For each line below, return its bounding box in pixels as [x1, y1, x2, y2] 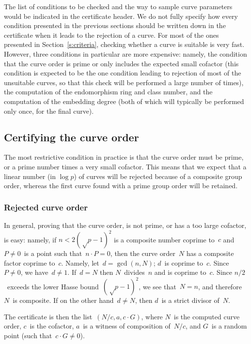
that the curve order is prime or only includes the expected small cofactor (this [4, 58, 239, 68]
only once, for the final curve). [4, 105, 94, 116]
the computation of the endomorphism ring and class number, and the [4, 87, 213, 97]
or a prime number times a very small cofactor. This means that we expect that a [4, 161, 247, 171]
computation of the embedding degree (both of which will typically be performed [4, 96, 244, 106]
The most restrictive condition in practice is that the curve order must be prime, [4, 152, 244, 162]
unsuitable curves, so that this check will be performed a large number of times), [4, 77, 244, 87]
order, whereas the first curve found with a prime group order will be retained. [4, 180, 238, 191]
